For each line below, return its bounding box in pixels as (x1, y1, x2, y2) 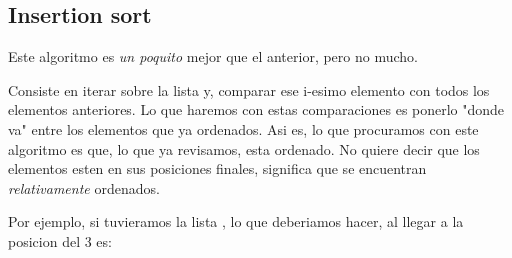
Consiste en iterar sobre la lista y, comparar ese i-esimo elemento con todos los (8, 79, 490, 100)
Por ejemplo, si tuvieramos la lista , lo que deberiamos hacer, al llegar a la (8, 211, 464, 232)
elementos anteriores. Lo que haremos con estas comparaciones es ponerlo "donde (8, 99, 505, 120)
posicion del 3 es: (8, 230, 112, 251)
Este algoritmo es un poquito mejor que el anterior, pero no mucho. (8, 46, 418, 67)
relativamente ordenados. (8, 177, 160, 198)
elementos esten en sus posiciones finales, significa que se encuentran (8, 158, 427, 179)
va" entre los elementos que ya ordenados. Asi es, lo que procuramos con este (8, 118, 479, 139)
